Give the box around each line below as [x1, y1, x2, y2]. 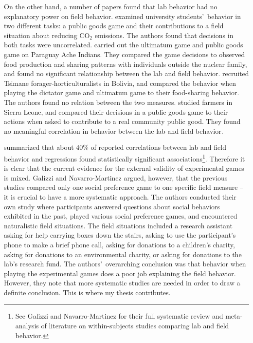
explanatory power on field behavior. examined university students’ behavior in [4, 11, 241, 21]
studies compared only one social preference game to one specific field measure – [4, 182, 244, 192]
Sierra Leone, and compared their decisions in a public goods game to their [4, 106, 228, 117]
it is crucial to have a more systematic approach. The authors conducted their [4, 191, 236, 202]
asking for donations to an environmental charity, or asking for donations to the [4, 249, 242, 259]
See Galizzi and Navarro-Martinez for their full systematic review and [15, 311, 223, 321]
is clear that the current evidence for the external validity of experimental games [4, 163, 244, 173]
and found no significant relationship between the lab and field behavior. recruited [4, 68, 249, 79]
